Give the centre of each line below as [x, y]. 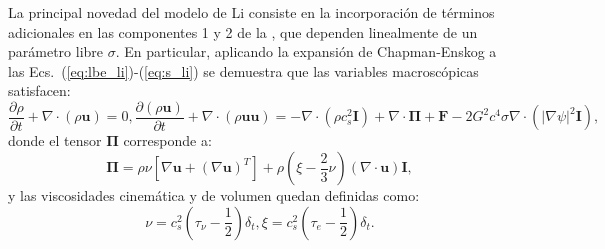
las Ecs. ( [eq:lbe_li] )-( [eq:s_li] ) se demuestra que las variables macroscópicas [243, 70]
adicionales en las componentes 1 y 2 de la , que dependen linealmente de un [243, 31]
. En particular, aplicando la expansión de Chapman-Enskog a [306, 51]
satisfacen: [39, 90]
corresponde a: [167, 140]
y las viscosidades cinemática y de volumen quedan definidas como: [214, 195]
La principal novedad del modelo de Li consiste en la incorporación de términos [251, 12]
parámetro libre [56, 51]
